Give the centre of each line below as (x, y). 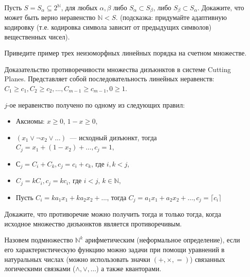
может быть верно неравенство (50, 17)
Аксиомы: (30, 121)
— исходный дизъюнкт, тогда (113, 137)
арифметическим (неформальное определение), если (163, 240)
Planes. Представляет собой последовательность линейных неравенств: (109, 79)
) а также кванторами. (129, 268)
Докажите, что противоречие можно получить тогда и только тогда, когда (113, 214)
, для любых (79, 7)
